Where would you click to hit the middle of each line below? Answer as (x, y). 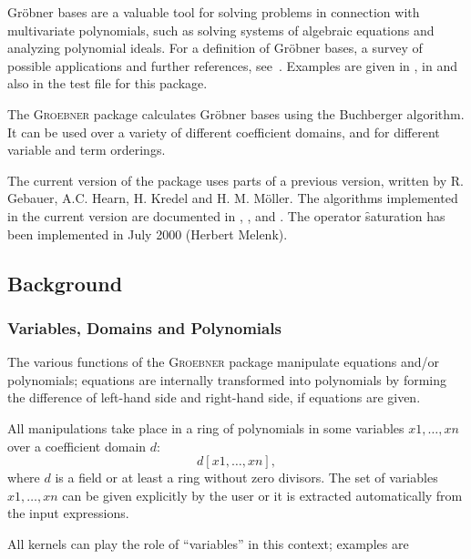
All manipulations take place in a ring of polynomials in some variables (206, 427)
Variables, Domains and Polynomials (144, 327)
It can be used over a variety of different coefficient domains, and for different (224, 132)
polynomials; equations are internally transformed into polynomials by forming (227, 379)
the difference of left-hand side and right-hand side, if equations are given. (214, 397)
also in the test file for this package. (108, 83)
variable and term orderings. (87, 150)
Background (65, 283)
